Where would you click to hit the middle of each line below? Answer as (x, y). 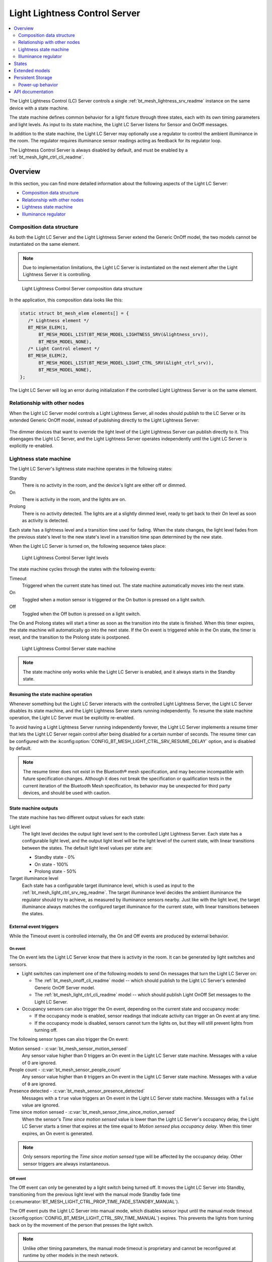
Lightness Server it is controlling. (57, 275)
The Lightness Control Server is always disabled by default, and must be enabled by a (99, 150)
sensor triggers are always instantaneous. (66, 1164)
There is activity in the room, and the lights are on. (74, 499)
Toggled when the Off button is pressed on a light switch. (81, 614)
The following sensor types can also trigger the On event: (69, 1039)
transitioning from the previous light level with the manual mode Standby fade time (95, 1194)
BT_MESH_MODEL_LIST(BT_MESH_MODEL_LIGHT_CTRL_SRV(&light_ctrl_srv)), (126, 363)
